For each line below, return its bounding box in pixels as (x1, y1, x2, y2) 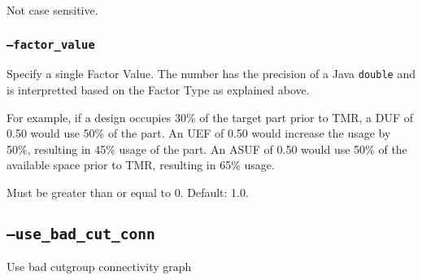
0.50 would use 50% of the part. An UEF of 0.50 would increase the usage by (7, 125, 391, 142)
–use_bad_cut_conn (7, 225, 155, 243)
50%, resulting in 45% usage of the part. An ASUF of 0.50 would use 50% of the (7, 140, 407, 157)
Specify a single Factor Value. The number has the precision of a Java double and (7, 65, 415, 82)
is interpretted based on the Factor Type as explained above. (7, 81, 310, 98)
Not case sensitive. (7, 2, 98, 18)
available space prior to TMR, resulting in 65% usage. (7, 156, 275, 173)
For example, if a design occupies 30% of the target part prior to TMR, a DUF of (7, 108, 414, 125)
